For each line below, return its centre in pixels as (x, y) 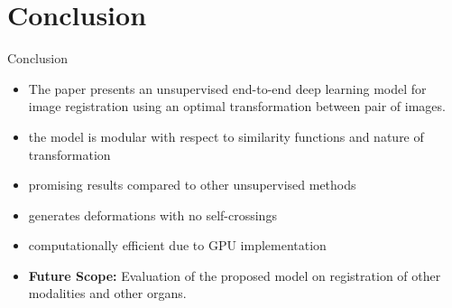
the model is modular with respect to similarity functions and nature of (226, 136)
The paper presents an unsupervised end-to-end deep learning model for (227, 88)
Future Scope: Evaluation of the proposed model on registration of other (235, 275)
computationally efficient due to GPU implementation (177, 245)
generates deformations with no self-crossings (152, 215)
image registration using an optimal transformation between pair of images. (237, 106)
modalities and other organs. (107, 293)
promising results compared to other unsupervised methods (192, 185)
